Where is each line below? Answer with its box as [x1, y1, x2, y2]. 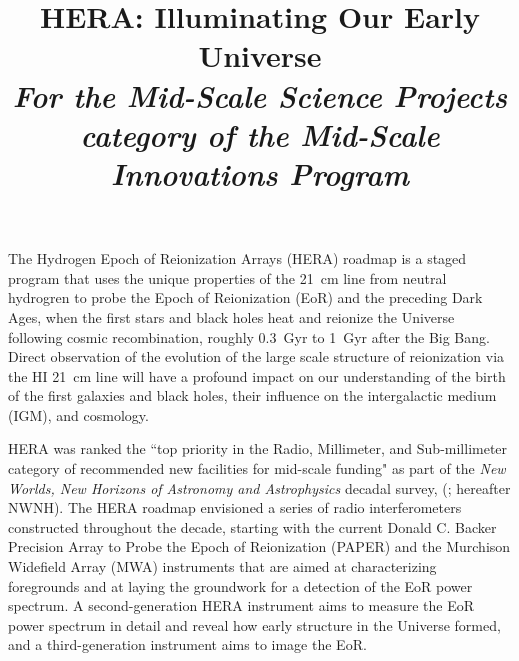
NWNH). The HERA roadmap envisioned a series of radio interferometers [8, 497, 462, 518]
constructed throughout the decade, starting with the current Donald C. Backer [8, 516, 497, 537]
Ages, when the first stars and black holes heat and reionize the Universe [8, 306, 455, 327]
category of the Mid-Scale [80, 113, 440, 155]
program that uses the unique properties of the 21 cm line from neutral [8, 267, 447, 288]
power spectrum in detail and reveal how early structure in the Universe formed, [8, 614, 501, 635]
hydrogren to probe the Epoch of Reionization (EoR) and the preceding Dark [8, 287, 483, 308]
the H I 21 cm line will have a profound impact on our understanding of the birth [8, 365, 506, 386]
